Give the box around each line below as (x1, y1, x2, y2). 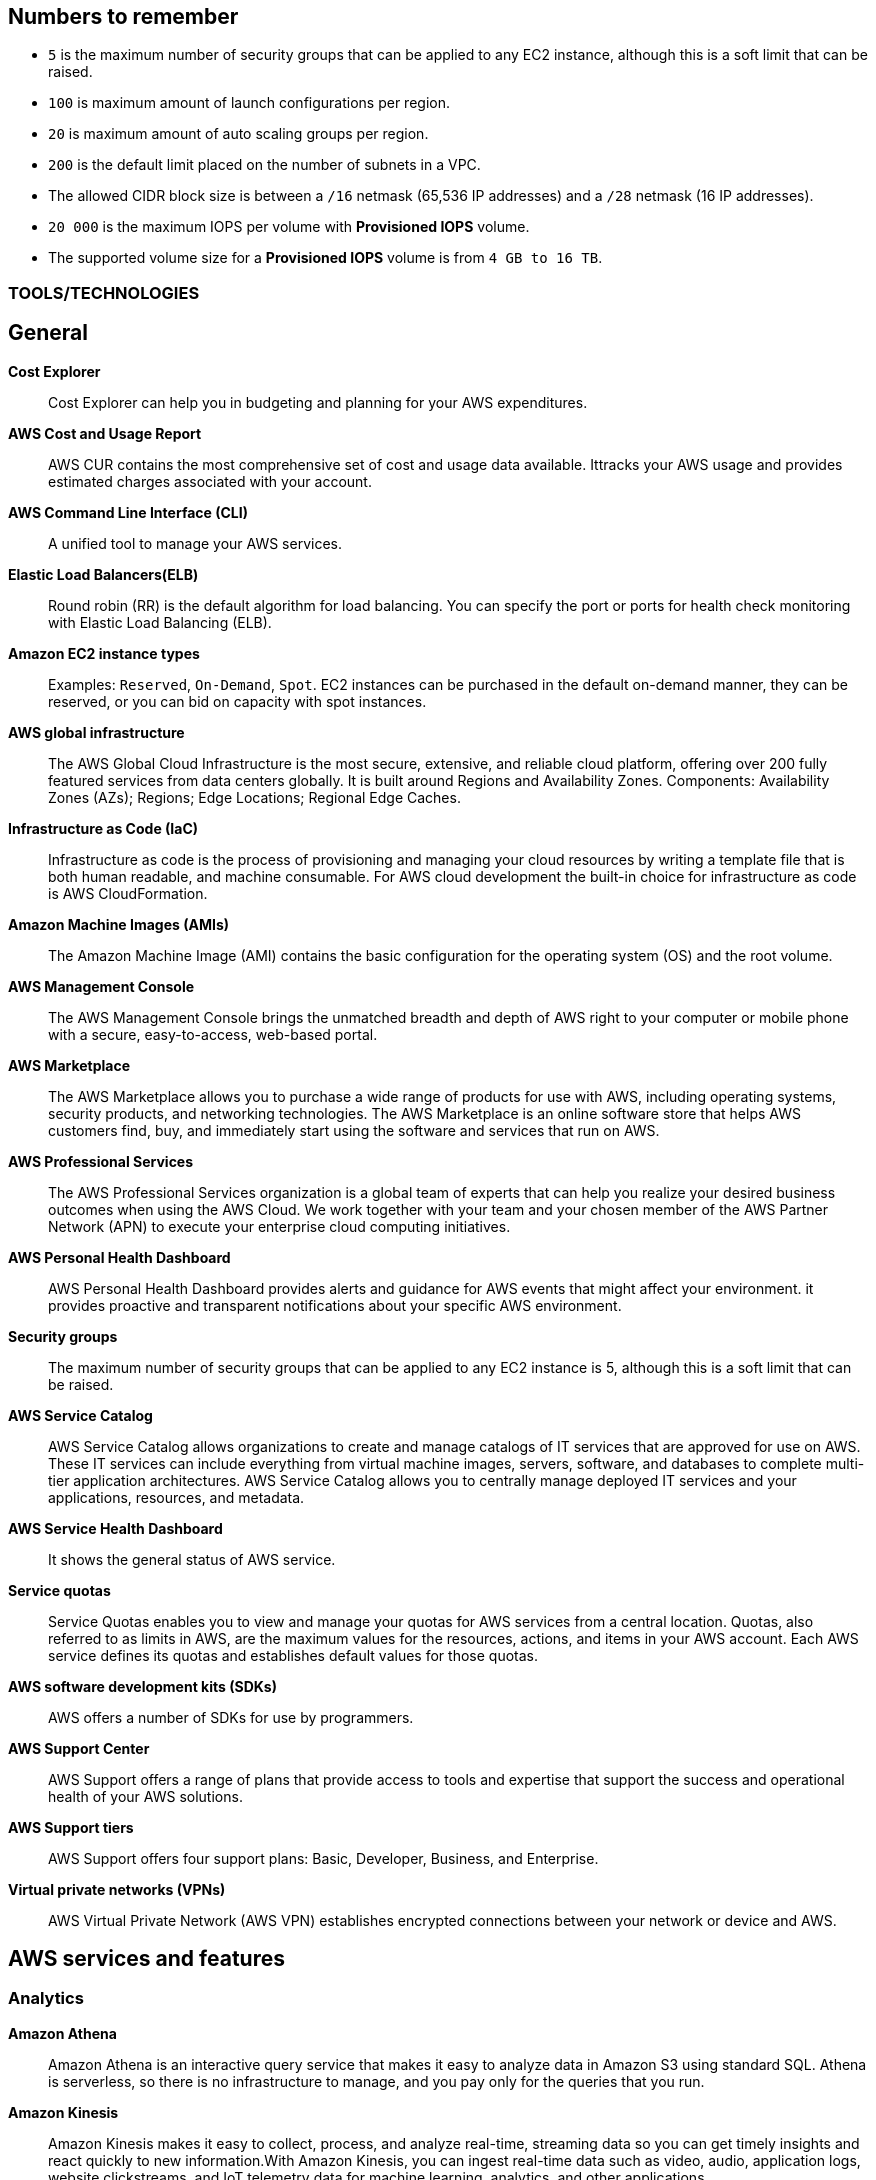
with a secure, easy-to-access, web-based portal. (48, 1025, 378, 1043)
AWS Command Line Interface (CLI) (8, 503, 248, 521)
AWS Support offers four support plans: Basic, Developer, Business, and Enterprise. (48, 1849, 599, 1867)
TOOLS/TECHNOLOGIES (8, 282, 200, 303)
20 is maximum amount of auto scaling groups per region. (48, 125, 429, 143)
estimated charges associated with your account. (48, 472, 372, 490)
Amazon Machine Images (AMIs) (8, 915, 229, 933)
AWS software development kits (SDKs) (8, 1677, 277, 1695)
